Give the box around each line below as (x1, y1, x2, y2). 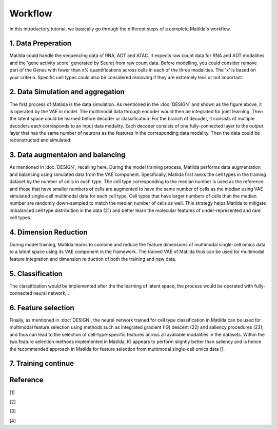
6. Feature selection (9, 303, 74, 312)
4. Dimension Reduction (9, 228, 88, 237)
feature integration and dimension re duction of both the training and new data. (9, 256, 176, 262)
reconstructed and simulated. (9, 137, 72, 144)
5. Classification (9, 269, 63, 278)
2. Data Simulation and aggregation (9, 87, 125, 96)
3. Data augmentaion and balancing (9, 151, 126, 159)
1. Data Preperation (9, 39, 72, 48)
